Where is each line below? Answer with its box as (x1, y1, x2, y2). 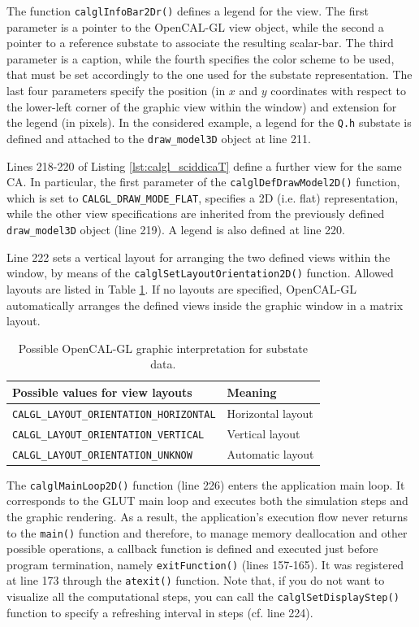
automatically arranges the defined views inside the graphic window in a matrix (6, 296, 404, 313)
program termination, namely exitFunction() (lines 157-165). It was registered (6, 555, 404, 573)
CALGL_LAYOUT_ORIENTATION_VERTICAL (12, 429, 205, 441)
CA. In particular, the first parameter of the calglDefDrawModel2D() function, (6, 173, 400, 190)
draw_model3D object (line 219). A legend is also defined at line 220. (6, 221, 345, 238)
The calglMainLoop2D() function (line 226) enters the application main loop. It (6, 476, 405, 493)
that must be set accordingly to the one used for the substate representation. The (6, 66, 413, 83)
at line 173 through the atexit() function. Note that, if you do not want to (6, 572, 385, 589)
